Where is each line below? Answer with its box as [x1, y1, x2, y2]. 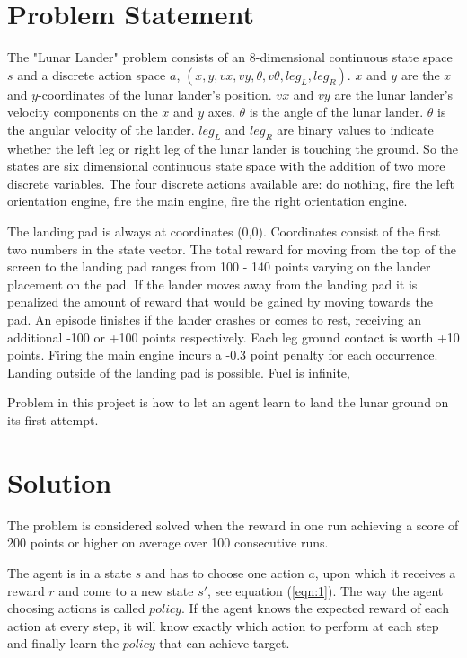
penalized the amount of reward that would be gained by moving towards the [7, 292, 433, 311]
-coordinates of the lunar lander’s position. [38, 84, 272, 103]
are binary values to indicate [277, 120, 434, 138]
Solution [7, 463, 112, 500]
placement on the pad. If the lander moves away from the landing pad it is [7, 274, 418, 293]
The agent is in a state [7, 563, 132, 582]
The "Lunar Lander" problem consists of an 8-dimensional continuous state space [7, 48, 453, 67]
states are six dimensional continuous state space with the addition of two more [7, 156, 445, 175]
